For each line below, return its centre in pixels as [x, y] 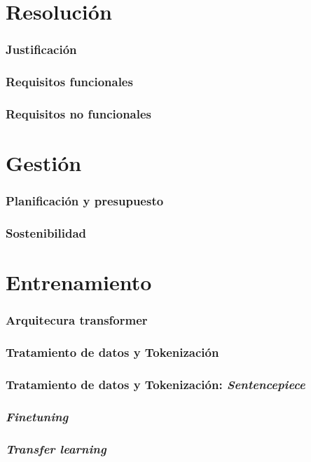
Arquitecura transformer [77, 320]
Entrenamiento [79, 282]
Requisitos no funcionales [79, 113]
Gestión [44, 163]
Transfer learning [56, 448]
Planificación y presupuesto [85, 201]
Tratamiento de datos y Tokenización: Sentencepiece [155, 384]
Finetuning [37, 416]
